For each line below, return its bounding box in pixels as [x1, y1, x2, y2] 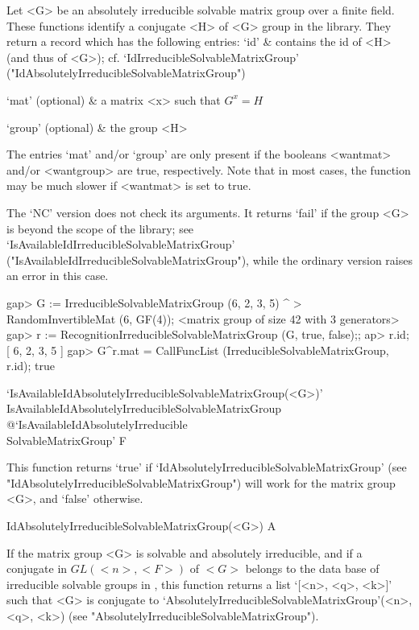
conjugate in [6, 560, 68, 577]
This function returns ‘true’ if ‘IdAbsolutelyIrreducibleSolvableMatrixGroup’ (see [6, 459, 407, 476]
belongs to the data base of [245, 560, 380, 577]
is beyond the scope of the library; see [6, 220, 194, 237]
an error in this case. [6, 267, 109, 284]
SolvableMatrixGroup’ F [6, 431, 127, 448]
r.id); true [6, 357, 55, 374]
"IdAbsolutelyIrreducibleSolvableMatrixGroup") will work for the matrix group [6, 474, 396, 491]
